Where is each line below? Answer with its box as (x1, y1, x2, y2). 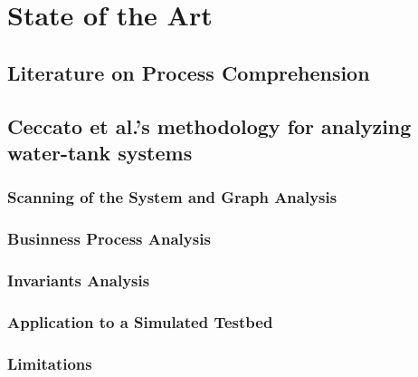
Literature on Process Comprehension (7, 58, 370, 86)
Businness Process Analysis (7, 227, 211, 250)
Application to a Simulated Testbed (7, 310, 273, 333)
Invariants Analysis (7, 268, 150, 291)
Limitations (7, 352, 92, 374)
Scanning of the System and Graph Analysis (7, 186, 337, 208)
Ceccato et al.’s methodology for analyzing (7, 111, 412, 140)
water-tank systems (7, 138, 193, 166)
